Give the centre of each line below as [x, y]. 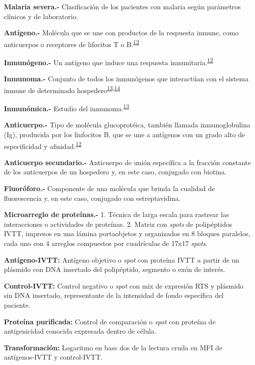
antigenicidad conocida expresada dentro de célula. [80, 331]
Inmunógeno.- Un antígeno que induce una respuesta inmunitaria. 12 [109, 61]
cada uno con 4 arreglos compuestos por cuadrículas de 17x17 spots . [106, 243]
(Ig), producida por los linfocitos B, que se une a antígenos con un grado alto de [125, 134]
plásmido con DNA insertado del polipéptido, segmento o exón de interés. [115, 269]
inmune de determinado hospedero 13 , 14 [62, 89]
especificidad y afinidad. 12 [43, 145]
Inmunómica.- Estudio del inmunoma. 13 [67, 108]
